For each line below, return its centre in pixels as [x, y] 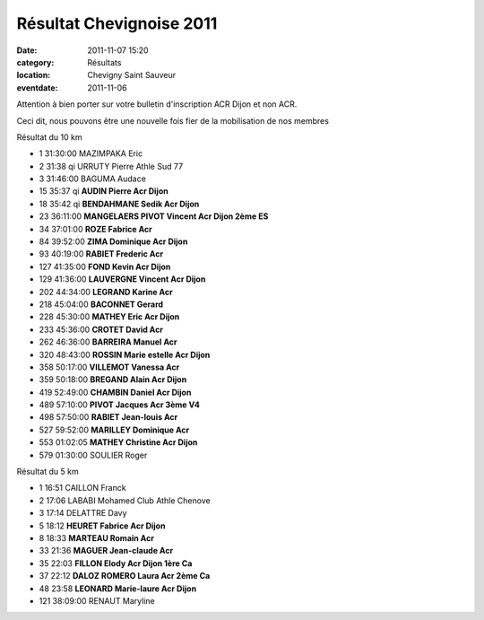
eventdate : [37, 87]
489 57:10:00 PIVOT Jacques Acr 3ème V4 [120, 405]
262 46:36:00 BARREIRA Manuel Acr [108, 342]
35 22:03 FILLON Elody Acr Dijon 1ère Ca [116, 563]
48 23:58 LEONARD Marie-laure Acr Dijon [118, 589]
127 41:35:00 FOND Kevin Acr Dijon [105, 266]
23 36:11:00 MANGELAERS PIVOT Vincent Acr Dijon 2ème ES [154, 216]
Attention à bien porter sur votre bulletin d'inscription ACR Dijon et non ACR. [157, 104]
